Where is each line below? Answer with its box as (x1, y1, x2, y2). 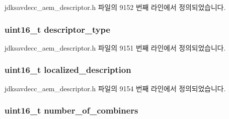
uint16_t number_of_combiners (4, 104, 138, 117)
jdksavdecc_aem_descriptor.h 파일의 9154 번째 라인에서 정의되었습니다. (4, 83, 226, 93)
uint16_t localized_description (4, 63, 131, 76)
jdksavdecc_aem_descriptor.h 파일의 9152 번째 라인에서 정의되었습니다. (4, 2, 226, 12)
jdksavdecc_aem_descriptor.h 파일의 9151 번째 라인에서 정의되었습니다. (4, 42, 226, 53)
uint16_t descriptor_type (4, 23, 110, 35)
